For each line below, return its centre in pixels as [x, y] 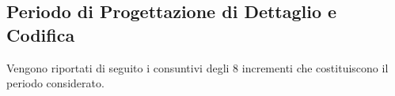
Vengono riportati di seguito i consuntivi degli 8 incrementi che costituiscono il [197, 67]
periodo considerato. [55, 83]
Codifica [41, 34]
